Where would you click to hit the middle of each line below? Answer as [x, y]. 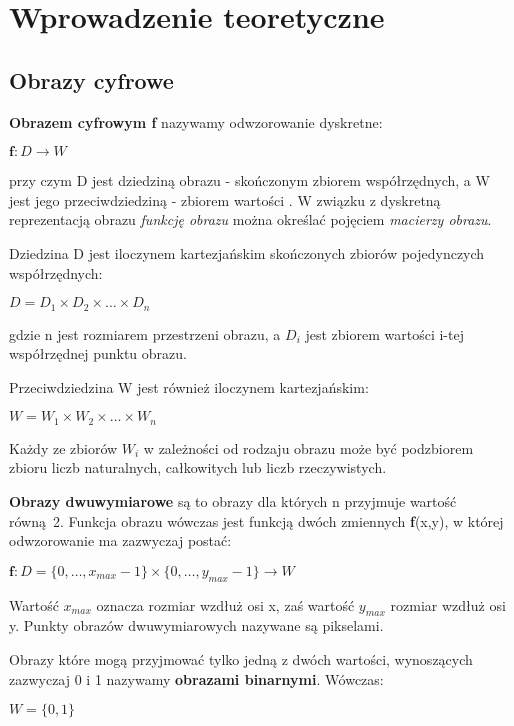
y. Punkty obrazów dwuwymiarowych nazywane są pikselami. [196, 625]
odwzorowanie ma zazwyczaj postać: [120, 540]
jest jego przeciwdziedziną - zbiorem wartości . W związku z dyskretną [225, 199]
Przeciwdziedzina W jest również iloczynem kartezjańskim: [189, 386]
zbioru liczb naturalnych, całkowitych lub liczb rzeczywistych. [198, 467]
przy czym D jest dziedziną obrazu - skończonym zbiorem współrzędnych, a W [249, 180]
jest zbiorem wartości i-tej [384, 333]
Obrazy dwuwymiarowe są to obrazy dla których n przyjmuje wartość [233, 501]
